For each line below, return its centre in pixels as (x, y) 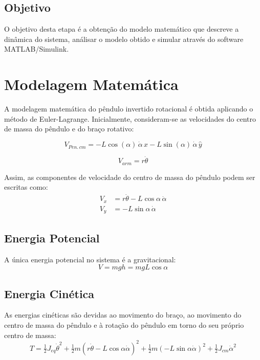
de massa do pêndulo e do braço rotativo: (69, 129)
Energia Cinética (49, 293)
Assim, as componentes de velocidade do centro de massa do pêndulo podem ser (130, 177)
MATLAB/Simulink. (37, 49)
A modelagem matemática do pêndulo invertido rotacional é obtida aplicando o (129, 109)
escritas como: (26, 187)
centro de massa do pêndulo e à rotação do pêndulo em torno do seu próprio (124, 324)
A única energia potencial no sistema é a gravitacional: (90, 259)
